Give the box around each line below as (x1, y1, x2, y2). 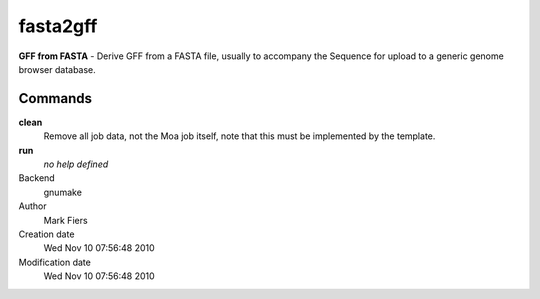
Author (18, 200, 47, 212)
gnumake (43, 186, 82, 198)
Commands (18, 90, 93, 107)
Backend (18, 172, 55, 184)
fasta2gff (18, 15, 98, 37)
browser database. (18, 63, 97, 75)
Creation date (18, 228, 75, 240)
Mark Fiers (43, 214, 89, 226)
